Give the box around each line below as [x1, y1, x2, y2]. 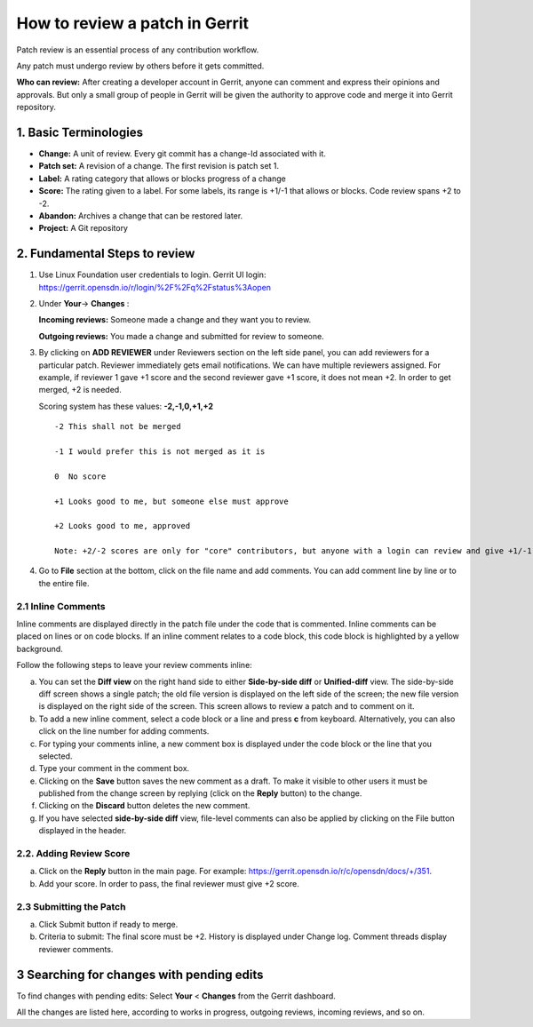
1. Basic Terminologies [16, 124, 144, 139]
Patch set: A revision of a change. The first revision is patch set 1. [38, 161, 280, 171]
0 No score [54, 471, 107, 482]
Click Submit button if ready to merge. [38, 919, 179, 929]
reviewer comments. [38, 943, 114, 954]
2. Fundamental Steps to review [16, 246, 195, 261]
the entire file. [38, 577, 90, 588]
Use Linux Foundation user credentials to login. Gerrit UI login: [38, 269, 266, 280]
